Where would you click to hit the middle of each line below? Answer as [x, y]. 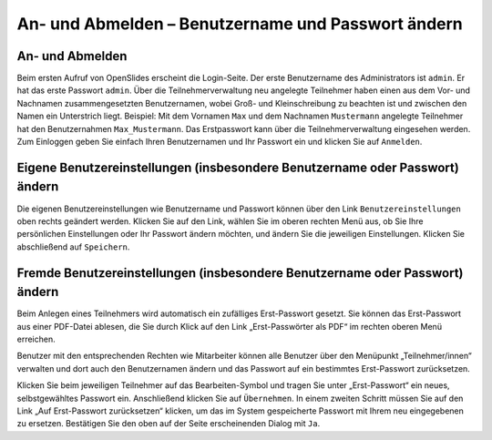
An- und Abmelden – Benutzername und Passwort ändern [240, 24]
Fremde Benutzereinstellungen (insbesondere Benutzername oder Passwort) [240, 273]
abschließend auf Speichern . [73, 247]
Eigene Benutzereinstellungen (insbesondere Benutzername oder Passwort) [238, 167]
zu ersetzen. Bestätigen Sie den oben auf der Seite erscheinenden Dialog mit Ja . [169, 424]
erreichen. [36, 339]
